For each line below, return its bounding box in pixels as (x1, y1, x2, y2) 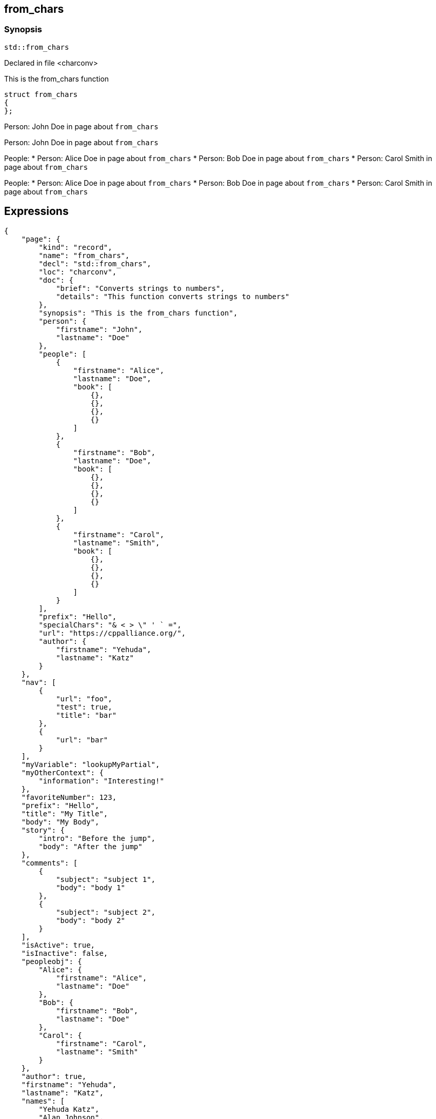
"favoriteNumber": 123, (21, 793, 117, 801)
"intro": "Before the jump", (38, 834, 156, 842)
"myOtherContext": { (21, 768, 104, 777)
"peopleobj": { (21, 957, 82, 966)
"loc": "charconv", (38, 267, 117, 276)
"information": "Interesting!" (38, 776, 164, 785)
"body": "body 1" (56, 883, 126, 892)
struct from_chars (4, 90, 78, 99)
